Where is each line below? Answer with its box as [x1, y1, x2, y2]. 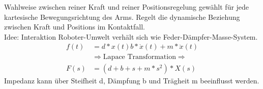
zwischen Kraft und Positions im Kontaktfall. [4, 21, 145, 32]
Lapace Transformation [103, 53, 176, 61]
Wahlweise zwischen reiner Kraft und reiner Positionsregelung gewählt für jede [4, 2, 249, 12]
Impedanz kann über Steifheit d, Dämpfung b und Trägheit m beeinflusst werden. [4, 75, 259, 86]
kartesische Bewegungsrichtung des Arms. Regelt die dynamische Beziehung [4, 11, 240, 22]
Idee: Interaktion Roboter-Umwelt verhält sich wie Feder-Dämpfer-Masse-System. [4, 31, 258, 42]
